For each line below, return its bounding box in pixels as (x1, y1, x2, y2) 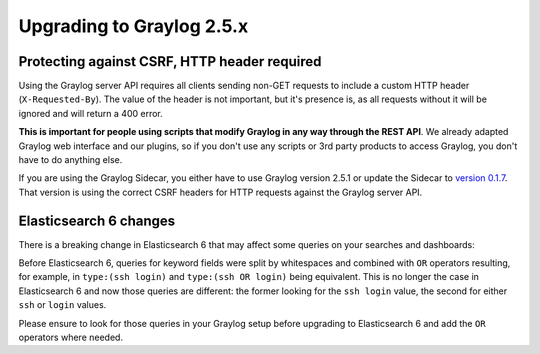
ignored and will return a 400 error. (18, 107, 164, 119)
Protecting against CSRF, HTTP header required (18, 53, 322, 70)
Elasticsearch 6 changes (18, 212, 176, 229)
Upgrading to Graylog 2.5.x (18, 15, 249, 37)
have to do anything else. (18, 154, 123, 166)
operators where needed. (18, 331, 124, 344)
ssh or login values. (18, 299, 107, 311)
